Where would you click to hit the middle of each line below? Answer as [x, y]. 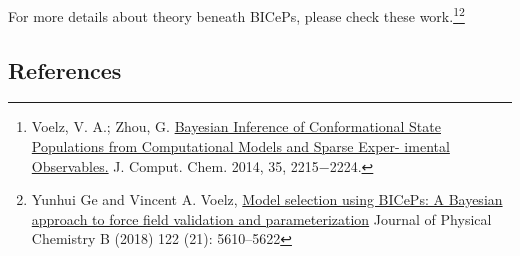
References [65, 69]
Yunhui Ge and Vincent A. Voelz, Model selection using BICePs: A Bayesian [267, 199]
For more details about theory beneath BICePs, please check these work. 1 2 [236, 14]
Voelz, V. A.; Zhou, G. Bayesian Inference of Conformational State [236, 126]
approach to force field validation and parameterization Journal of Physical [261, 218]
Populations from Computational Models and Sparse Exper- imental [240, 146]
